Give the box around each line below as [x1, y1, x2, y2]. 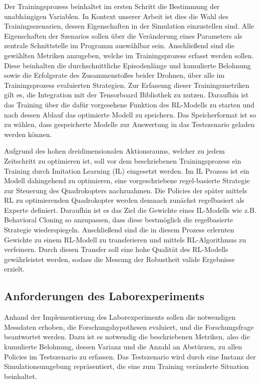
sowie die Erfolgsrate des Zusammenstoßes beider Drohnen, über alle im [4, 70, 225, 80]
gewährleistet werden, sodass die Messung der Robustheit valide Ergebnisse [4, 253, 235, 264]
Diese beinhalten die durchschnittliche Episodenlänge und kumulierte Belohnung [4, 60, 251, 70]
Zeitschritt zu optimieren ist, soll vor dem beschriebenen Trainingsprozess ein [4, 155, 241, 166]
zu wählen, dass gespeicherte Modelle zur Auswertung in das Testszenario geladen [4, 119, 255, 130]
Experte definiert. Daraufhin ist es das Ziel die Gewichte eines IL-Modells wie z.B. [4, 204, 256, 215]
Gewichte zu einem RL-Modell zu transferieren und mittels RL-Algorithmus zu [4, 234, 246, 244]
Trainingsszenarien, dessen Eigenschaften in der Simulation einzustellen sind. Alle [4, 21, 254, 31]
